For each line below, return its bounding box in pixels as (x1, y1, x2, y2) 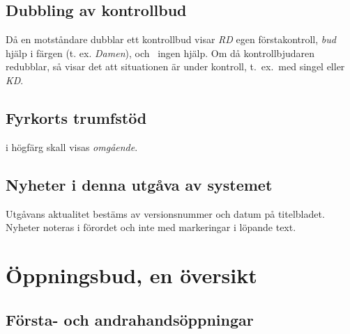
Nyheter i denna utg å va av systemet (6, 173, 273, 195)
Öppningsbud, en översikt (6, 260, 257, 289)
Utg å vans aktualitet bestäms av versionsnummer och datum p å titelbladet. (6, 206, 325, 221)
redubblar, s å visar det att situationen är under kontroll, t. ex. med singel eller (6, 59, 345, 74)
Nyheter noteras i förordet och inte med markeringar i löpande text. (6, 220, 296, 234)
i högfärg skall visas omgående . (6, 139, 138, 154)
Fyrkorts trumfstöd (6, 106, 147, 128)
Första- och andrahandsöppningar (6, 308, 254, 330)
